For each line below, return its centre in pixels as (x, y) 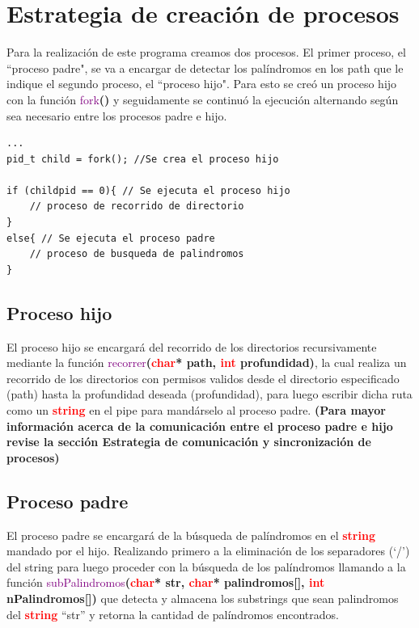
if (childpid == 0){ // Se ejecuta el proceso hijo (148, 190)
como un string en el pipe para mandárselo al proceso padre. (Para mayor (196, 410)
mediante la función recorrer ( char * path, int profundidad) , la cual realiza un (207, 362)
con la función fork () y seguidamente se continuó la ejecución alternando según (203, 99)
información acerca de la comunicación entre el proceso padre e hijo (200, 426)
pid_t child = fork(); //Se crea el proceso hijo (143, 159)
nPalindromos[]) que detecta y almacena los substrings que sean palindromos (203, 598)
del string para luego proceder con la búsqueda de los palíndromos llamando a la (206, 566)
